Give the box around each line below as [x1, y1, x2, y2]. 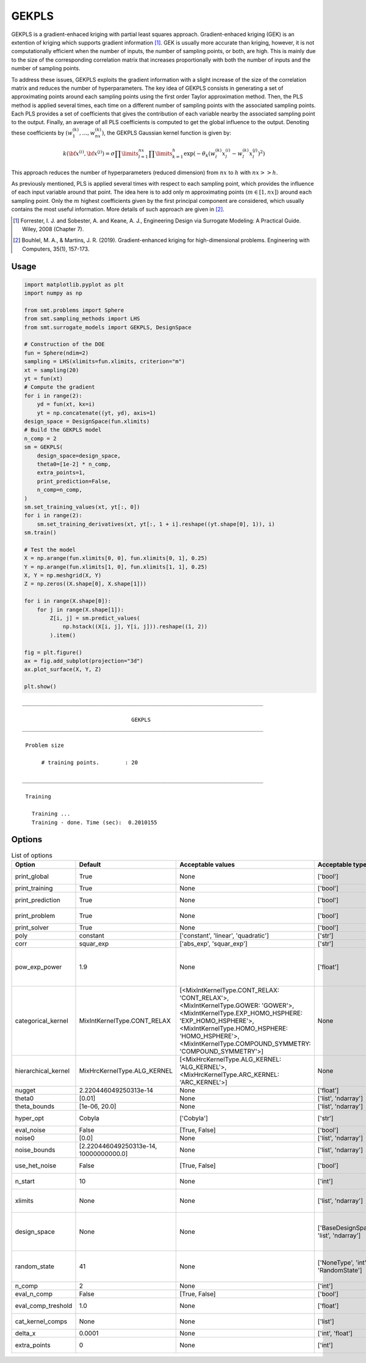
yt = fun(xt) [24, 375, 63, 382]
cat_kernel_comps [15, 1317, 68, 1326]
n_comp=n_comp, [37, 487, 82, 493]
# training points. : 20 [41, 759, 138, 766]
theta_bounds [15, 1102, 55, 1111]
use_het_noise [15, 1161, 57, 1170]
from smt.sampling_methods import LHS [24, 315, 140, 322]
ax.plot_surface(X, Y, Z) [24, 666, 102, 673]
